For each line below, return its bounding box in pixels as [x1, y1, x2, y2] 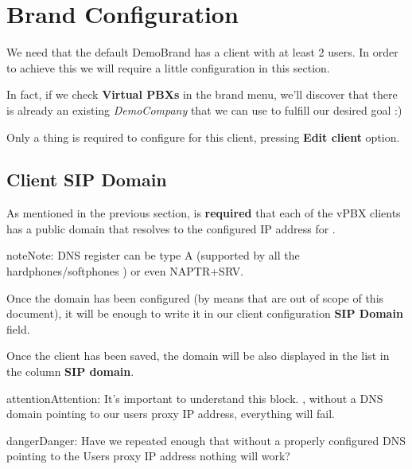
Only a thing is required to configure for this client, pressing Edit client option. [6, 128, 400, 145]
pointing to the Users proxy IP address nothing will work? [6, 448, 290, 464]
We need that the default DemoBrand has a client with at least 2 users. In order [6, 44, 398, 61]
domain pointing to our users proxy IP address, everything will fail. [6, 405, 335, 422]
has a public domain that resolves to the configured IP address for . [6, 220, 336, 236]
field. [6, 320, 30, 337]
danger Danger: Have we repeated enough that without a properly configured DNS [6, 432, 406, 448]
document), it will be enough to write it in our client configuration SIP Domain [6, 305, 403, 322]
